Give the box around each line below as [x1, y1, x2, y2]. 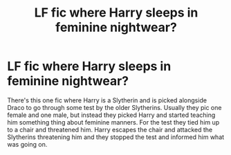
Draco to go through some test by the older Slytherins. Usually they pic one [7, 103, 222, 111]
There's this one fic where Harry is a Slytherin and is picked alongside [7, 95, 207, 104]
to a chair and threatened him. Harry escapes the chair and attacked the [7, 125, 213, 134]
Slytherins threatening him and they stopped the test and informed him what [7, 133, 225, 141]
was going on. [7, 140, 48, 148]
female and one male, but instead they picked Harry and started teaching [7, 111, 216, 119]
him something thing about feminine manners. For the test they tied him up [7, 118, 220, 126]
